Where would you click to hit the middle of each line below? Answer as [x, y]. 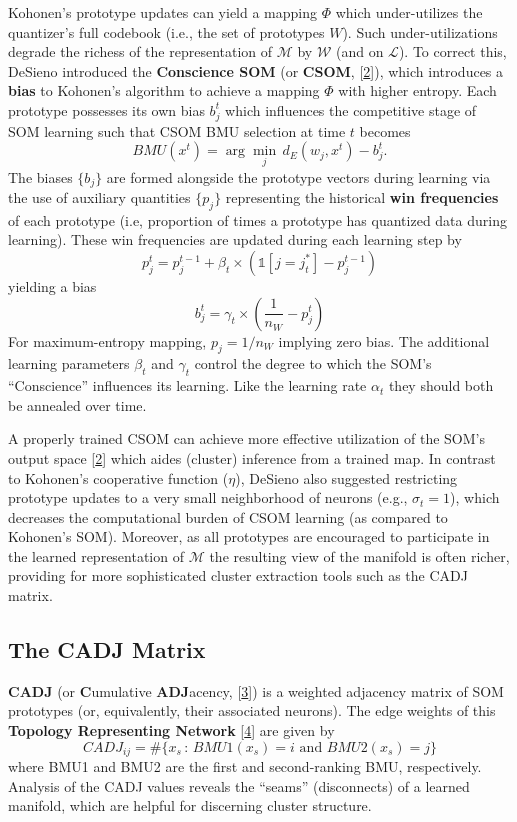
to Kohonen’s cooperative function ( [118, 477]
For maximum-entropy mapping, [107, 340]
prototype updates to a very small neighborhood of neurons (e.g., [208, 497]
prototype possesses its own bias [106, 109]
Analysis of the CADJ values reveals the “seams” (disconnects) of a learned [239, 785]
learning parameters [69, 363]
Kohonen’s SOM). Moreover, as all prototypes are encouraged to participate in [249, 536]
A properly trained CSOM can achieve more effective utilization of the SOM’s [247, 438]
